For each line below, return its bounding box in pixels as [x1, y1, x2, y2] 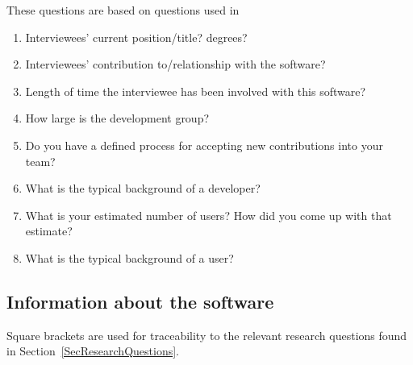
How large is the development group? [25, 110, 210, 127]
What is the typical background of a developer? [25, 180, 261, 197]
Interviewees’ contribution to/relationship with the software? [25, 56, 326, 73]
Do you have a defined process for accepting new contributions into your [25, 136, 383, 153]
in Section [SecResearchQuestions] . [6, 342, 179, 359]
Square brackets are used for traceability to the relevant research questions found [6, 326, 407, 343]
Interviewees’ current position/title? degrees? [25, 28, 248, 45]
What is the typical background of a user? [25, 249, 234, 266]
